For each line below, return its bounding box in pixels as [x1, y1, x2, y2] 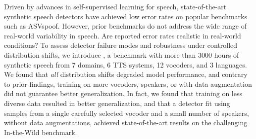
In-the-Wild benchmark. [4, 127, 77, 137]
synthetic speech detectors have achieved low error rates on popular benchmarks [4, 11, 248, 21]
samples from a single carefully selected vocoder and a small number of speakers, [4, 107, 249, 118]
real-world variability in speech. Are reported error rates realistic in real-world [4, 30, 241, 40]
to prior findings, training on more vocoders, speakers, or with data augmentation [4, 78, 252, 89]
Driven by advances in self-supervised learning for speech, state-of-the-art [4, 1, 227, 11]
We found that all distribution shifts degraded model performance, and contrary [4, 69, 248, 79]
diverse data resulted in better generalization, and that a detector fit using [4, 98, 230, 108]
